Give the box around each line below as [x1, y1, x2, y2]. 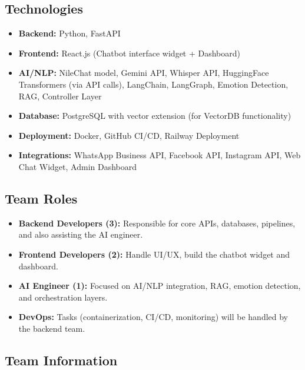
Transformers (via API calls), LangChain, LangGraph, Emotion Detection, [18, 78, 289, 90]
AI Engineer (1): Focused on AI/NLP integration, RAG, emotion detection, [18, 279, 301, 292]
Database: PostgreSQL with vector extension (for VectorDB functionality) [18, 109, 291, 122]
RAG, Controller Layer [18, 89, 102, 102]
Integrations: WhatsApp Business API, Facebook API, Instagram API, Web [18, 149, 301, 161]
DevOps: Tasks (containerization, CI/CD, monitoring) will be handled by [18, 311, 289, 323]
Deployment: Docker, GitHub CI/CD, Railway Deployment [18, 129, 240, 141]
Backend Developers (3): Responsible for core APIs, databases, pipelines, [18, 216, 296, 229]
